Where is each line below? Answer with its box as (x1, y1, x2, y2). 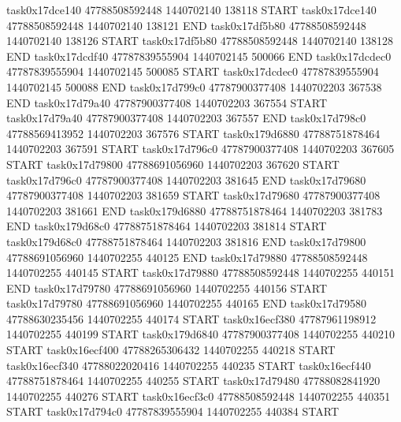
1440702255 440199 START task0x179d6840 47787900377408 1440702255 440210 (6, 326, 395, 342)
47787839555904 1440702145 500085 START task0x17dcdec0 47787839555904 (6, 63, 379, 80)
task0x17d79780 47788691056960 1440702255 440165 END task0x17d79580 (6, 295, 367, 312)
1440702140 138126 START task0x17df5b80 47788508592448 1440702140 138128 (6, 32, 394, 49)
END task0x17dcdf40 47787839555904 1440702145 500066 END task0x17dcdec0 (6, 47, 392, 64)
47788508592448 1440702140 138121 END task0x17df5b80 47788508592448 (6, 17, 366, 33)
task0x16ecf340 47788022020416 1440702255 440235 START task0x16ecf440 (6, 357, 371, 373)
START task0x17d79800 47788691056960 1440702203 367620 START (6, 155, 340, 172)
